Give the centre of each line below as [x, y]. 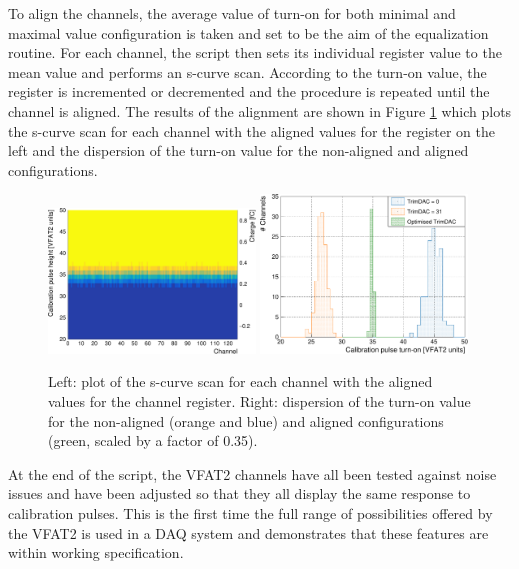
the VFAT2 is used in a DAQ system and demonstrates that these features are [248, 532]
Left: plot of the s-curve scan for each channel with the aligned [240, 381]
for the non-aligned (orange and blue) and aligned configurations [246, 420]
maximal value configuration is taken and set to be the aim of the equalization [248, 32]
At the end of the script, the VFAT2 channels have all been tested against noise [252, 473]
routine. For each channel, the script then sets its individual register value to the [255, 52]
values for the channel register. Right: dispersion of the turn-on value [259, 400]
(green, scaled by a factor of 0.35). [153, 440]
